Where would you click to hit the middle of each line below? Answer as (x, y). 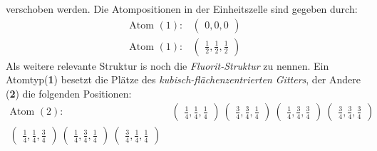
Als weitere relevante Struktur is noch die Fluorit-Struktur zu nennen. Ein (167, 65)
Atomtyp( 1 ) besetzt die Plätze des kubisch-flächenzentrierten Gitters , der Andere (183, 79)
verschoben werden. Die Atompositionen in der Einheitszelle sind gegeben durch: (182, 9)
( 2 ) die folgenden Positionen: (69, 93)
